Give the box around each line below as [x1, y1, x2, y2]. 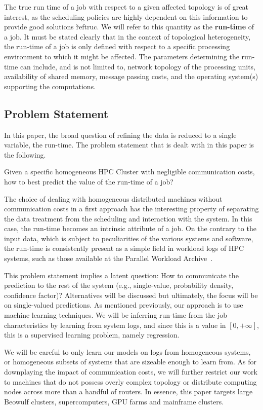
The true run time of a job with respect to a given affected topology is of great [4, 2, 248, 12]
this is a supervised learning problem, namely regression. [4, 329, 180, 340]
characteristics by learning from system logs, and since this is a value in [4, 319, 226, 330]
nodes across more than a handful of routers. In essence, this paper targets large [4, 386, 253, 397]
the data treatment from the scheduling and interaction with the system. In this [4, 213, 252, 223]
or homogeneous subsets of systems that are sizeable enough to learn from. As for [4, 356, 256, 367]
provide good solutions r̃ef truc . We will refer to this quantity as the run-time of [4, 21, 254, 32]
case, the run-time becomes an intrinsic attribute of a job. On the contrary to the [4, 223, 256, 234]
